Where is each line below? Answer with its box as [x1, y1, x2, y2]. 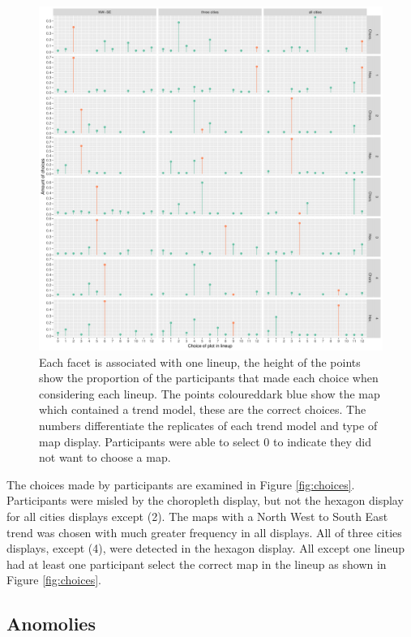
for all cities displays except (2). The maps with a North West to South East [6, 507, 388, 524]
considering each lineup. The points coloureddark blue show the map [39, 385, 380, 402]
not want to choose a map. [39, 449, 171, 466]
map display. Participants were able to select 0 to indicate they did [39, 433, 371, 450]
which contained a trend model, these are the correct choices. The [39, 401, 366, 418]
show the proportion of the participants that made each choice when [39, 369, 379, 386]
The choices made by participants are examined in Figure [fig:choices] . [6, 476, 355, 493]
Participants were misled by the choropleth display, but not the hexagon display [6, 492, 404, 509]
